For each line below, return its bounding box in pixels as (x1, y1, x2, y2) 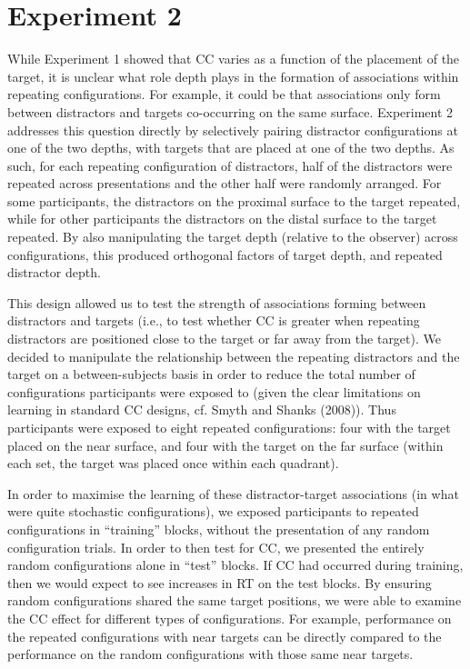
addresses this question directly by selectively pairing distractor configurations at (7, 120, 458, 139)
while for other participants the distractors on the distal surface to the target (7, 209, 437, 228)
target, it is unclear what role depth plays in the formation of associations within (7, 66, 459, 85)
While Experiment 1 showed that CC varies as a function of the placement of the (7, 49, 460, 68)
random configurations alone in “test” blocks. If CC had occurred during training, (7, 555, 464, 574)
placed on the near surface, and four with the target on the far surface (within (7, 435, 444, 454)
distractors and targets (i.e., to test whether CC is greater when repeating (7, 311, 420, 330)
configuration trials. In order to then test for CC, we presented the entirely (7, 537, 425, 556)
